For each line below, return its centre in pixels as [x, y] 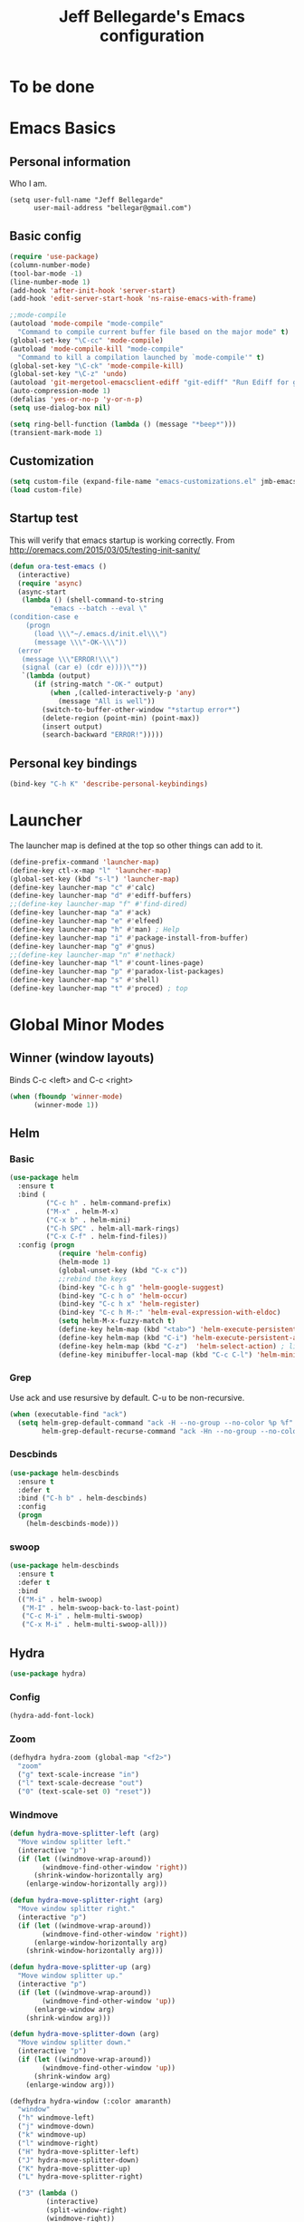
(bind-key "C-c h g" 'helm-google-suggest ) [141, 1287]
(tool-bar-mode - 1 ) [46, 274]
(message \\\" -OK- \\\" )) [80, 642]
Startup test [44, 518]
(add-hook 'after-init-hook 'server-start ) [93, 290]
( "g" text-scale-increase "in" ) [79, 1775]
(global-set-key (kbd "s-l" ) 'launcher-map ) [95, 879]
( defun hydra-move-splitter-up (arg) [81, 1967]
